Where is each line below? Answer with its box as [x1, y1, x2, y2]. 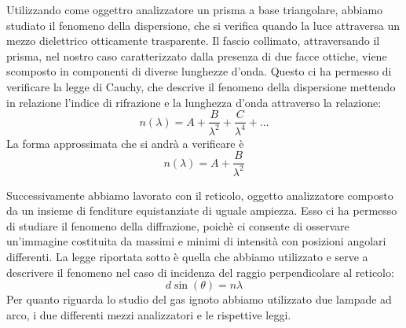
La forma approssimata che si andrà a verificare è [6, 135, 244, 151]
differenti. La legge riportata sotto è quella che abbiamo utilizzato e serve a [6, 248, 368, 264]
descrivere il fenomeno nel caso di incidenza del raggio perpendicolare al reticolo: [6, 264, 394, 280]
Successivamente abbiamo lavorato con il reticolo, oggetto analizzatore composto [6, 186, 393, 203]
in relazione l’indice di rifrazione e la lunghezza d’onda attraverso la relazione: [6, 94, 382, 110]
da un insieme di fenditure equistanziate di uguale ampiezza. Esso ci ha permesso [6, 202, 397, 219]
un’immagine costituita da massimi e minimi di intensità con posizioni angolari [6, 233, 386, 249]
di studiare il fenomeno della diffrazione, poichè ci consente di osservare [6, 217, 349, 234]
